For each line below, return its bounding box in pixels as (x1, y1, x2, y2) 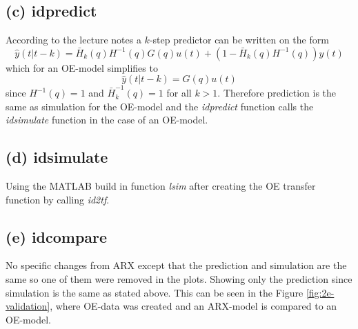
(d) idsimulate (6, 146, 108, 168)
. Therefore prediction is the (217, 86, 337, 100)
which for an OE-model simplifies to (6, 60, 158, 74)
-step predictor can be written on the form (149, 32, 329, 47)
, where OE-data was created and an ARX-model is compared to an (50, 299, 337, 313)
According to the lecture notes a (6, 32, 141, 47)
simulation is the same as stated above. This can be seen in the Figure (6, 285, 304, 299)
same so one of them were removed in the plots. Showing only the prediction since (6, 272, 352, 286)
